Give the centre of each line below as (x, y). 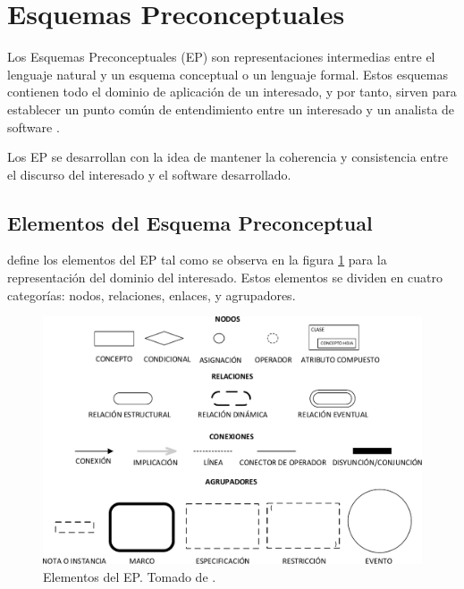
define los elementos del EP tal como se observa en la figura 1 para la (197, 260)
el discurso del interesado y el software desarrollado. (149, 174)
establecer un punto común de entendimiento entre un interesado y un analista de (231, 109)
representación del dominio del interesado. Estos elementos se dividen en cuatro (225, 278)
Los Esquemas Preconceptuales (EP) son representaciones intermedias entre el (221, 57)
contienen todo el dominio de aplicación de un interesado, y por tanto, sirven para (232, 92)
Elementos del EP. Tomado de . (130, 576)
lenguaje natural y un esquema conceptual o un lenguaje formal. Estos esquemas (228, 74)
